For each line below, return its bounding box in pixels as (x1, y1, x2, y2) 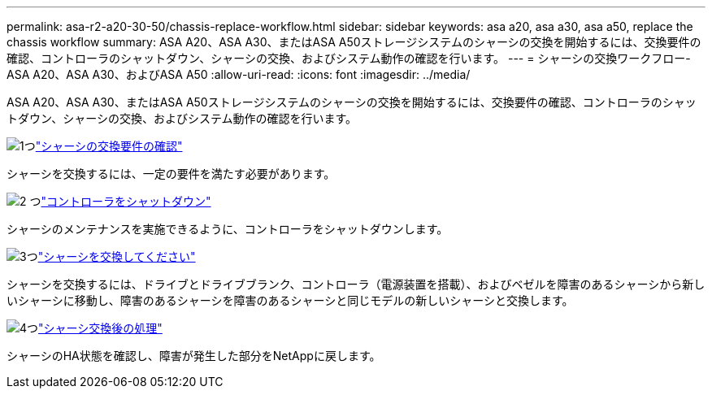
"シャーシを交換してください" (37, 250, 196, 263)
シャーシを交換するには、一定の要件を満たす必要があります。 (7, 167, 336, 180)
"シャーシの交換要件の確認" (35, 139, 183, 153)
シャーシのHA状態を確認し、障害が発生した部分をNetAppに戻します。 (7, 349, 381, 362)
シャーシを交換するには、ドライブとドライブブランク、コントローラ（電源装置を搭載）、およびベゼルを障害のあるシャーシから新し (7, 277, 705, 291)
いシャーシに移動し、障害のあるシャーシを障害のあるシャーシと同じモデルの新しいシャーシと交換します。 (7, 293, 574, 307)
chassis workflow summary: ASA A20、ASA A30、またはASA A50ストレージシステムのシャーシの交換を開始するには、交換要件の (7, 35, 701, 49)
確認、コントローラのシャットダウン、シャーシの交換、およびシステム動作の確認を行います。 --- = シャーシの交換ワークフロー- (7, 51, 691, 65)
